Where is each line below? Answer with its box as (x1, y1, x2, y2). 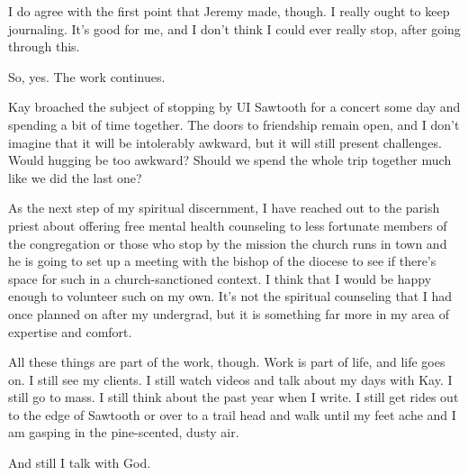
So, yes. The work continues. (8, 67, 166, 86)
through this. (8, 37, 80, 56)
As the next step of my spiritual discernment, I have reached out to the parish (8, 198, 440, 217)
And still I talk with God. (8, 453, 151, 472)
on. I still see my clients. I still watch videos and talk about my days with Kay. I (8, 370, 453, 388)
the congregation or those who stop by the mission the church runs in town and (8, 233, 447, 252)
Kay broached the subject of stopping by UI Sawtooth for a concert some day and (8, 97, 461, 116)
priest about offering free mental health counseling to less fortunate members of (8, 215, 447, 234)
